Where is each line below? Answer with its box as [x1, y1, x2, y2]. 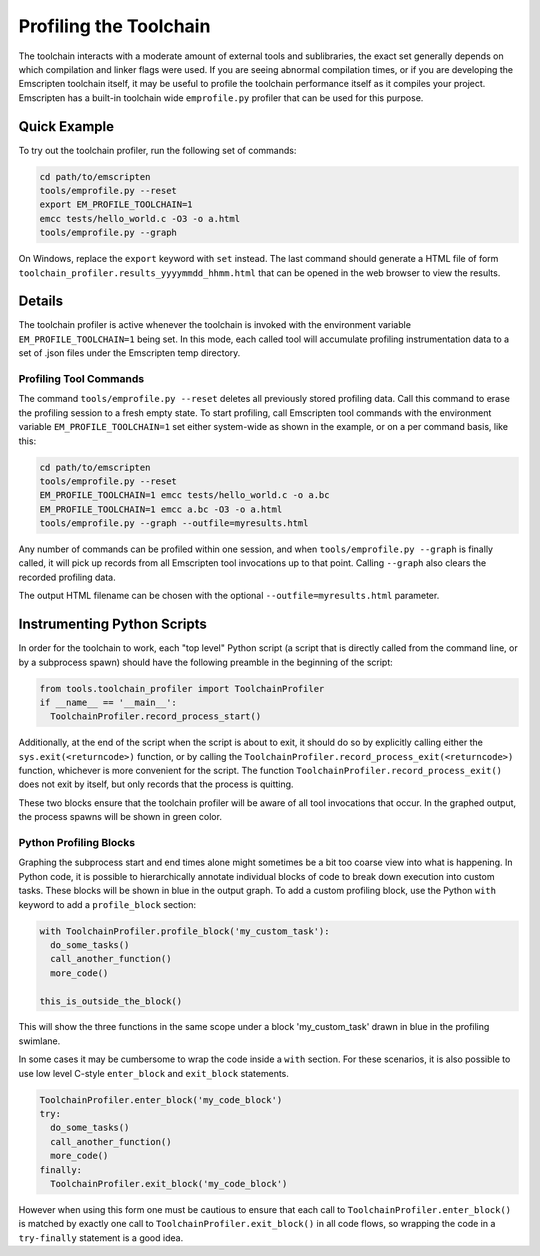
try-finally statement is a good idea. [18, 1231, 184, 1244]
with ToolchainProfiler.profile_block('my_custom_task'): [39, 925, 330, 937]
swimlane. [18, 1035, 61, 1047]
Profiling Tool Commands [18, 372, 145, 385]
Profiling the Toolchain [18, 15, 211, 37]
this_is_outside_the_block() [39, 995, 183, 1007]
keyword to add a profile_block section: [18, 898, 197, 910]
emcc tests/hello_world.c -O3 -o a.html [39, 213, 240, 224]
